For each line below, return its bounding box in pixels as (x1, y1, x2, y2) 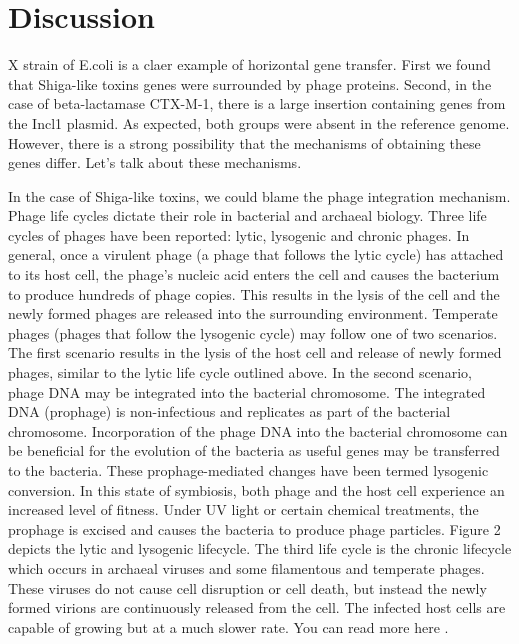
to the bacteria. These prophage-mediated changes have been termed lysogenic (8, 460, 489, 480)
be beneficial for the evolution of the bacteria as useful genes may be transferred (8, 440, 500, 461)
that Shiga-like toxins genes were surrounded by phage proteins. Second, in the (8, 73, 492, 94)
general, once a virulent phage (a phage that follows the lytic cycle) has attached (8, 244, 504, 265)
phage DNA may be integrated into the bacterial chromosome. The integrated (8, 381, 486, 402)
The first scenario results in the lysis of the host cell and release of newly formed (8, 342, 502, 363)
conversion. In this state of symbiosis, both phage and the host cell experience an (8, 479, 505, 500)
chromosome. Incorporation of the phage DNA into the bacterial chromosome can (8, 420, 508, 441)
